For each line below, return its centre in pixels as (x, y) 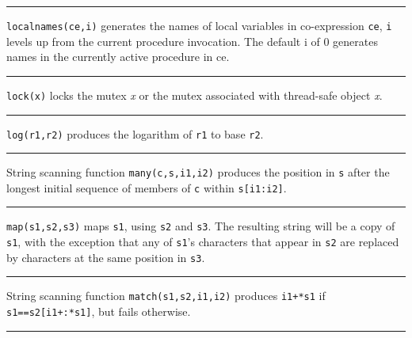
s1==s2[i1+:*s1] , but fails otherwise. (99, 311)
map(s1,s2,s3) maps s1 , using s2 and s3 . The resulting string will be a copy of (201, 226)
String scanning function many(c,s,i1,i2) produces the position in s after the (198, 172)
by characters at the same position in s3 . (106, 257)
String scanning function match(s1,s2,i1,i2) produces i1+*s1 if (166, 296)
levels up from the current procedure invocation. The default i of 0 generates (192, 41)
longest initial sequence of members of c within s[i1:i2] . (147, 187)
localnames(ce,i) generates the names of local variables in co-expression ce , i (199, 25)
